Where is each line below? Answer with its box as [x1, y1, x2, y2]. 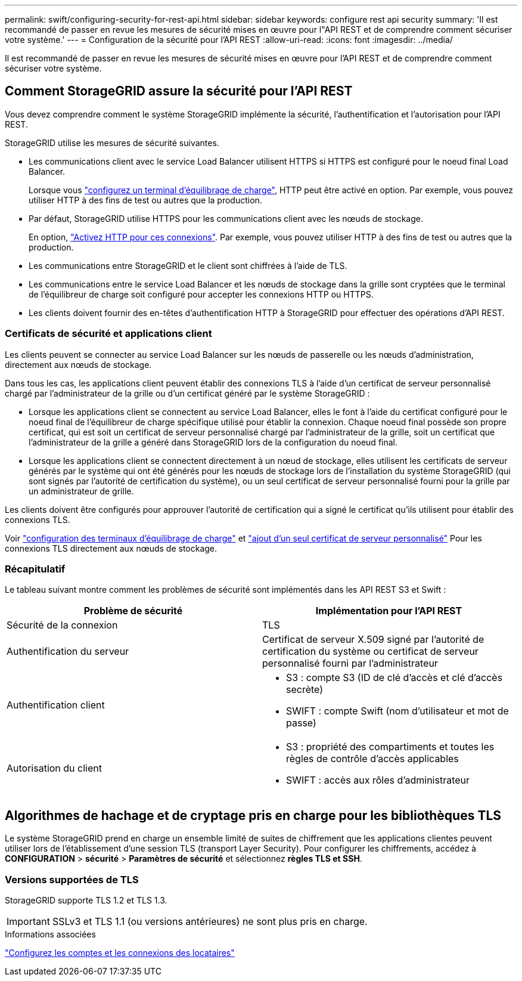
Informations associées [5, 929, 96, 939]
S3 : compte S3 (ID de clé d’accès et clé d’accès [286, 671, 503, 684]
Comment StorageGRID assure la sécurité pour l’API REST [5, 83, 353, 99]
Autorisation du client [7, 762, 102, 775]
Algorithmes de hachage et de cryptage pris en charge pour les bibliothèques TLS [5, 807, 502, 823]
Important [7, 915, 50, 927]
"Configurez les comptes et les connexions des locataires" [5, 947, 235, 958]
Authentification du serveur [7, 645, 129, 658]
